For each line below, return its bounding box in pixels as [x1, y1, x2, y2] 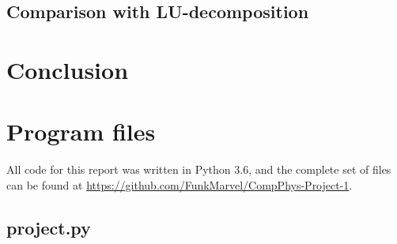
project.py [6, 215, 91, 239]
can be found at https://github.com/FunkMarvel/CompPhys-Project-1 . [6, 176, 353, 193]
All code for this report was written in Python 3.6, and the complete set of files [6, 161, 391, 178]
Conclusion [6, 53, 129, 85]
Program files [6, 115, 156, 148]
